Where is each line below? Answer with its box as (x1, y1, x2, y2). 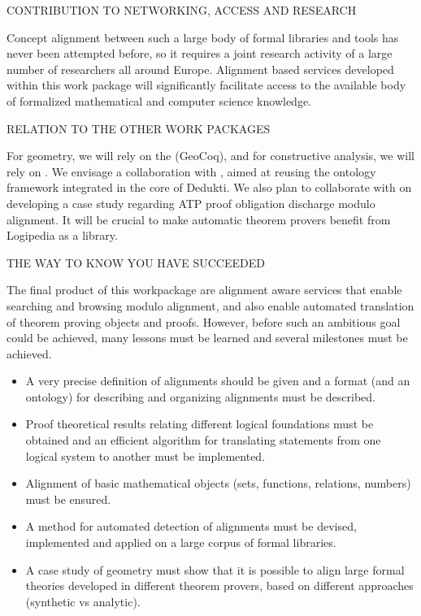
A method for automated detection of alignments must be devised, (25, 518, 357, 535)
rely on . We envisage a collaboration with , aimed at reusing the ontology (7, 163, 376, 180)
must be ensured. (25, 490, 111, 507)
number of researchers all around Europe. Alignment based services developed (7, 60, 394, 77)
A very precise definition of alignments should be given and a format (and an (25, 372, 410, 389)
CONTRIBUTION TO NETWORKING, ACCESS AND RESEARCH (7, 2, 357, 18)
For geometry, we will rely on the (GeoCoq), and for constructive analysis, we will (7, 147, 414, 164)
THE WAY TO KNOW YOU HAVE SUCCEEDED (7, 254, 265, 271)
